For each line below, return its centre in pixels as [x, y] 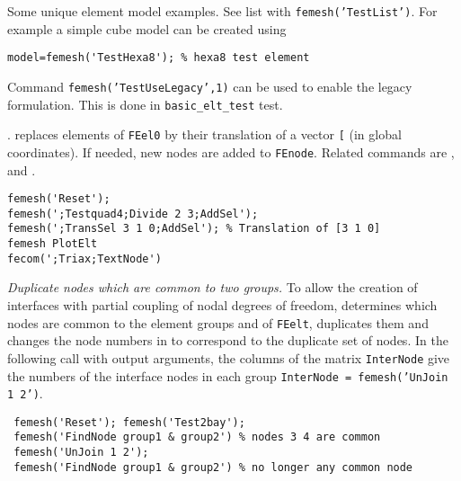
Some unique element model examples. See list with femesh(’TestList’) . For [222, 11]
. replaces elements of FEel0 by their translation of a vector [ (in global [204, 134]
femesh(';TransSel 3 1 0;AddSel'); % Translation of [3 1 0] [194, 229]
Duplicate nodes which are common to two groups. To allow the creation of [213, 287]
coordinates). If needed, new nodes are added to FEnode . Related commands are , [231, 151]
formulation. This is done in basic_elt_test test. [145, 104]
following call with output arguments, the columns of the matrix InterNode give [229, 357]
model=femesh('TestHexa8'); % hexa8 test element [159, 58]
